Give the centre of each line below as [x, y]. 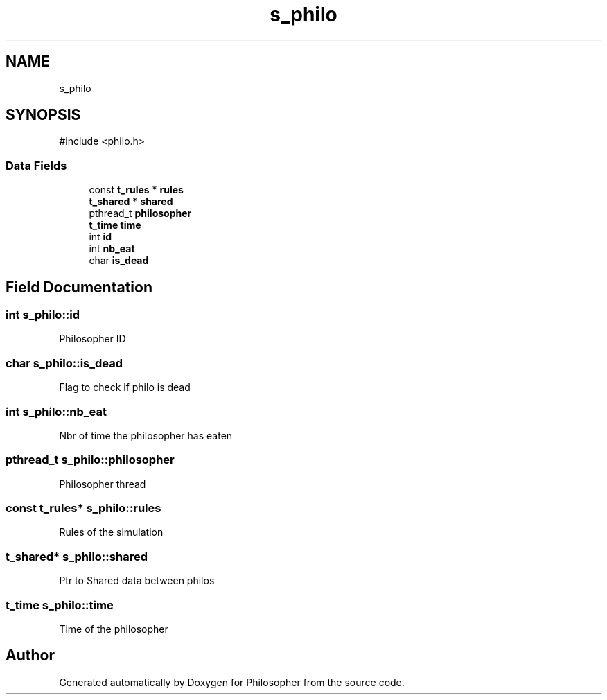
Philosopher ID [93, 339]
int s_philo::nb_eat [56, 411]
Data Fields [36, 165]
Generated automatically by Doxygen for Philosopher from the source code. [232, 682]
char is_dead [119, 261]
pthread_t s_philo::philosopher [90, 460]
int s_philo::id [43, 315]
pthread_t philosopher [140, 213]
